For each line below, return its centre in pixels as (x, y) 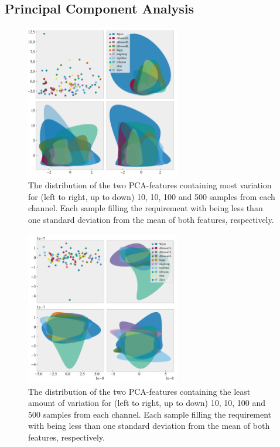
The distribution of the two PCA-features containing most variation (150, 185)
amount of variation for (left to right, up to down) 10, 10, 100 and (147, 403)
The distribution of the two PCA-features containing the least (139, 391)
